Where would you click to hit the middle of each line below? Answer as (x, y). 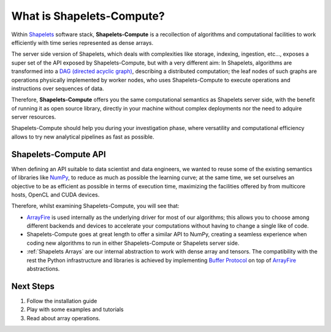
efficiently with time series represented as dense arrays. (82, 42)
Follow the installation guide (62, 301)
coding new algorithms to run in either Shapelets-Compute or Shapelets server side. (133, 243)
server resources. (34, 117)
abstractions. (43, 269)
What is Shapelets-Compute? (88, 16)
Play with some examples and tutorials (75, 309)
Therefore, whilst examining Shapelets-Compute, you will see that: (95, 206)
